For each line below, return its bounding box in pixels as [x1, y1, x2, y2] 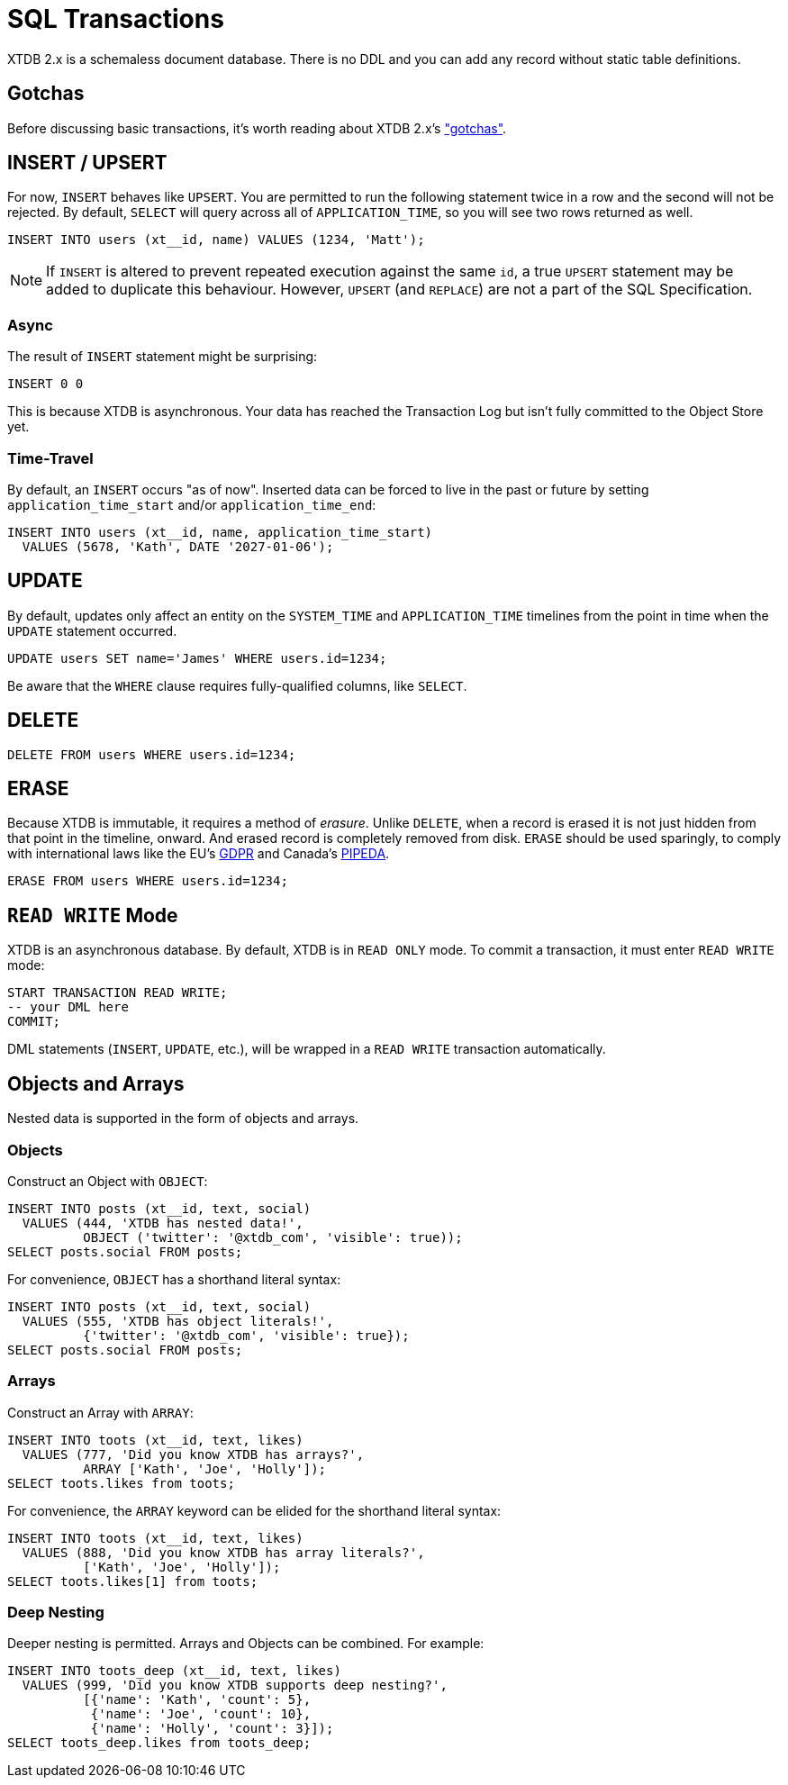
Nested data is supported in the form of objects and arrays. [7, 1110, 359, 1127]
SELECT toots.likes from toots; [7, 1475, 235, 1491]
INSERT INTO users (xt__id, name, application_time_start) [7, 524, 433, 539]
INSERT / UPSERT [7, 151, 168, 175]
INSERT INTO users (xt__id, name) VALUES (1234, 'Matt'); [7, 232, 425, 248]
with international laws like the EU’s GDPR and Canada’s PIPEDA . [7, 846, 390, 862]
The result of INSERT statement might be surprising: [7, 349, 318, 365]
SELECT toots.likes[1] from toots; [7, 1573, 258, 1589]
